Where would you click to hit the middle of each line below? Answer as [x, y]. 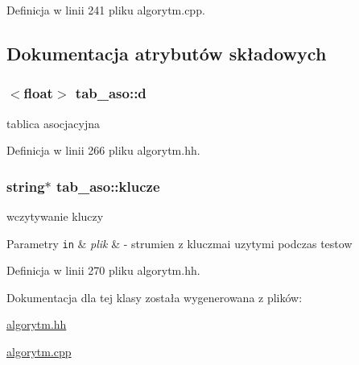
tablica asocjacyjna [53, 123]
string [26, 186]
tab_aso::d [111, 93]
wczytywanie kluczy [55, 216]
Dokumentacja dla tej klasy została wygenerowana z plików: [155, 297]
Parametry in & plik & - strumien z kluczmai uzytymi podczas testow [179, 243]
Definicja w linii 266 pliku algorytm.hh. [103, 150]
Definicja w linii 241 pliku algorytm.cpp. [106, 10]
